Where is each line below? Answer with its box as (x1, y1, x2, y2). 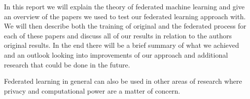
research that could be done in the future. (4, 59, 130, 69)
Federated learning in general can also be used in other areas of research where (4, 76, 242, 86)
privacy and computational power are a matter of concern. (4, 85, 180, 96)
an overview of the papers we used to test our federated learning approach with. (4, 11, 246, 21)
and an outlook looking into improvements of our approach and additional (4, 49, 228, 60)
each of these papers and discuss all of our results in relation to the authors (4, 30, 232, 40)
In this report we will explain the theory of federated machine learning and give (4, 1, 245, 11)
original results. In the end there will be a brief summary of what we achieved (4, 40, 239, 50)
